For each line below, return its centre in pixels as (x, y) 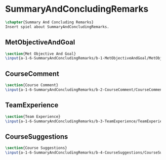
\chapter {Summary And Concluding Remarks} (49, 22)
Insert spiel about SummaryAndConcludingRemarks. (57, 27)
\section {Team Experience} (33, 116)
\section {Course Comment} (32, 85)
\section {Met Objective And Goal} (41, 53)
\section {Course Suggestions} (36, 148)
